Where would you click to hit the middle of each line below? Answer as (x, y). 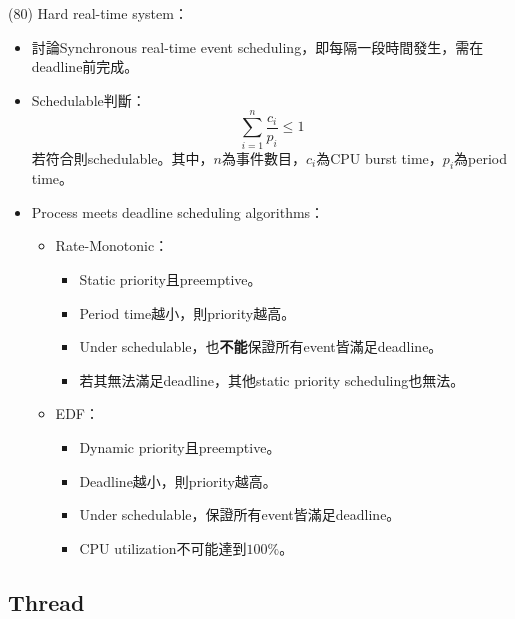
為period (481, 157)
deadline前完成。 (85, 66)
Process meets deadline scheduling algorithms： (178, 211)
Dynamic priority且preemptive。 (180, 447)
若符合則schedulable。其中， (122, 157)
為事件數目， (263, 157)
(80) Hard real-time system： (98, 13)
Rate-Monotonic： (112, 245)
